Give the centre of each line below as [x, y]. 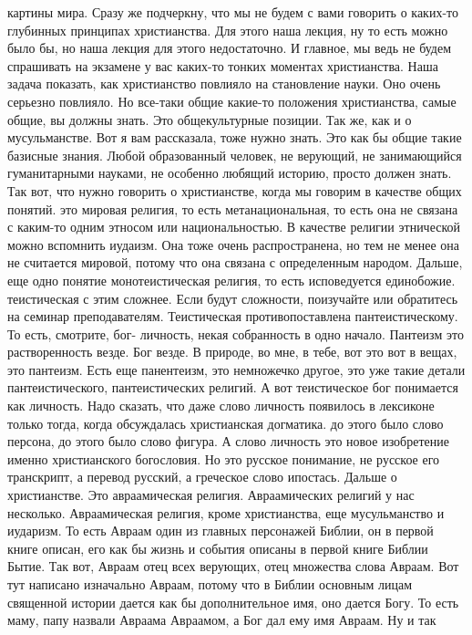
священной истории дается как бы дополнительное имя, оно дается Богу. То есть [233, 602]
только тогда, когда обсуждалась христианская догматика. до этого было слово [226, 423]
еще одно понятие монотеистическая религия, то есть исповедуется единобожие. [231, 280]
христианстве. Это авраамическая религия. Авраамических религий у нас [211, 495]
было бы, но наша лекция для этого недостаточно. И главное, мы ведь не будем [230, 48]
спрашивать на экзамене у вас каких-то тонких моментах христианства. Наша [223, 65]
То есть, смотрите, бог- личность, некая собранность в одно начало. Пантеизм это [236, 333]
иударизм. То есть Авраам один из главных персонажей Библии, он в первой [221, 531]
